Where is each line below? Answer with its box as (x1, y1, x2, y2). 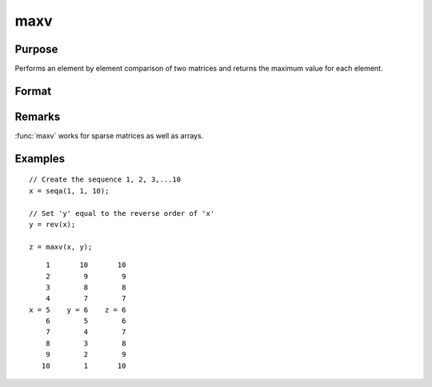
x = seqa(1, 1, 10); (29, 186, 110, 195)
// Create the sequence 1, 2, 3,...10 (29, 175, 182, 184)
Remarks (14, 110, 61, 123)
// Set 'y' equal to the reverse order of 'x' (29, 209, 215, 217)
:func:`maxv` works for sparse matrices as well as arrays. (14, 130, 204, 140)
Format (14, 84, 52, 98)
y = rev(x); (29, 220, 76, 229)
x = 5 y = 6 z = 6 (29, 305, 126, 314)
